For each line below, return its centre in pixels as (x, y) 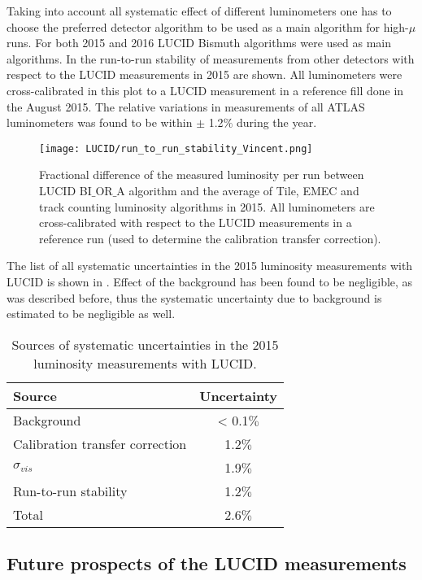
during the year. (276, 122)
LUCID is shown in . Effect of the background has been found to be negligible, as (210, 281)
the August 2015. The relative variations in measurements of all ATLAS (186, 106)
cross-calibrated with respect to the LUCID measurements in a (196, 222)
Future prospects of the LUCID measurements (207, 563)
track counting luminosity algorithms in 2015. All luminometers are (207, 206)
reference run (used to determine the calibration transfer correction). (210, 238)
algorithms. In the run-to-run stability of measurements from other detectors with (211, 58)
